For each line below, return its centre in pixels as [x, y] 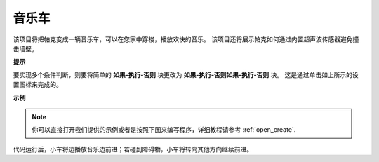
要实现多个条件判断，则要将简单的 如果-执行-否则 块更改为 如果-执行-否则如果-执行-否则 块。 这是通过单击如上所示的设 [186, 74]
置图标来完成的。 [38, 85]
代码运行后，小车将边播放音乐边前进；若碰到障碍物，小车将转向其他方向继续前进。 [133, 149]
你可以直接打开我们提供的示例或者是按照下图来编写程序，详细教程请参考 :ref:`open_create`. [164, 130]
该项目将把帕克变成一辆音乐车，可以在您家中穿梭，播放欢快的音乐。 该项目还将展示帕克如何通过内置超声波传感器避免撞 [186, 39]
